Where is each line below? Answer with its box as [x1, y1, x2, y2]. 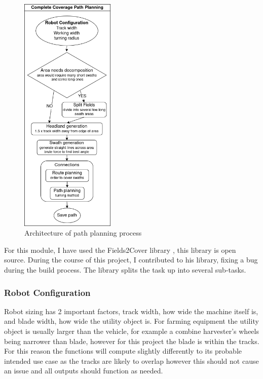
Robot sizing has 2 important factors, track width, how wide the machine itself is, [4, 306, 258, 316]
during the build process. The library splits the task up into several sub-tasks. [4, 264, 246, 275]
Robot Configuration [4, 286, 91, 298]
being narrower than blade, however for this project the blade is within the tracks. [4, 335, 259, 346]
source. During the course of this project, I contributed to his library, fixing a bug [4, 254, 258, 265]
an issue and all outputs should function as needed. [4, 365, 163, 376]
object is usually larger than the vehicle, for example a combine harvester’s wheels [4, 326, 259, 336]
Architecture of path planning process [24, 228, 142, 238]
